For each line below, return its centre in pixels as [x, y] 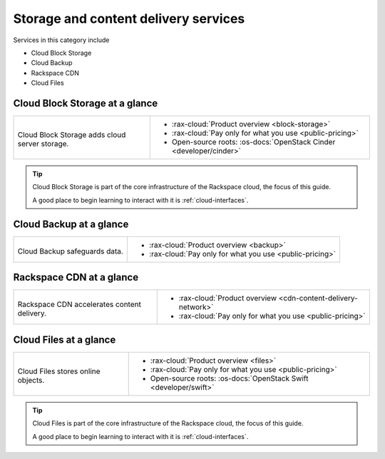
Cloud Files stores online [59, 371]
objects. [31, 380]
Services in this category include [61, 40]
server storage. [43, 144]
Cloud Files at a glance [65, 339]
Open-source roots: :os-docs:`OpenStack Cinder [253, 142]
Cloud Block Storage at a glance [86, 103]
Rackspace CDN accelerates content [79, 305]
